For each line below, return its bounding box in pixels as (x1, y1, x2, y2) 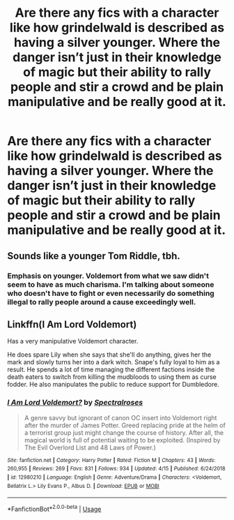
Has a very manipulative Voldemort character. (7, 337, 139, 346)
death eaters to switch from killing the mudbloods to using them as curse (7, 373, 217, 381)
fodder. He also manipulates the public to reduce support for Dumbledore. (7, 380, 219, 389)
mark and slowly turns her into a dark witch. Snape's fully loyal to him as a (7, 358, 220, 366)
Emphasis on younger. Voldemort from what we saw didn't (7, 271, 209, 281)
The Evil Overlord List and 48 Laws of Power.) (24, 443, 156, 452)
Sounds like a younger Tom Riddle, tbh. (7, 250, 181, 262)
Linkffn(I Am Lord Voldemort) (7, 318, 137, 330)
